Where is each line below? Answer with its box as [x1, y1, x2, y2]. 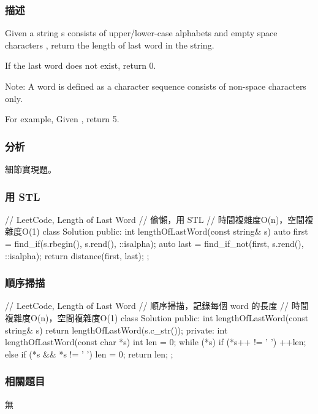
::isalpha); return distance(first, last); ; [5, 249, 150, 262]
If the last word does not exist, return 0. [5, 59, 156, 72]
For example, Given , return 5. [5, 112, 119, 125]
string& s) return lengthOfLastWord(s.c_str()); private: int [5, 323, 228, 336]
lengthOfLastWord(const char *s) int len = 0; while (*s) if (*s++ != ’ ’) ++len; [5, 335, 306, 348]
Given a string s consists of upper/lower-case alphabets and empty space [5, 26, 278, 39]
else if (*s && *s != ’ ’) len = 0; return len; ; [5, 347, 173, 360]
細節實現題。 [5, 163, 56, 175]
